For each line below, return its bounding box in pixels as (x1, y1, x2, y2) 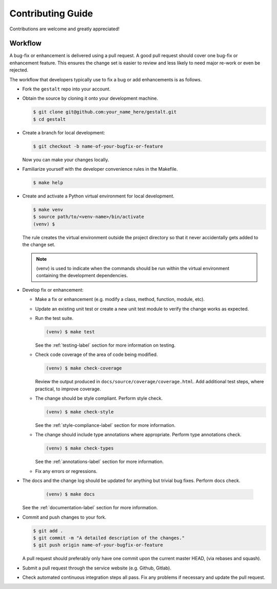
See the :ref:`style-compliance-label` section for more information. (35, 422, 176, 429)
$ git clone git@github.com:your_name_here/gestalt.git (33, 109, 177, 115)
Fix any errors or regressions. (35, 468, 97, 474)
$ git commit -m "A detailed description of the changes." (33, 535, 185, 541)
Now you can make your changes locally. (22, 156, 109, 163)
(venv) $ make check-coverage (46, 365, 122, 371)
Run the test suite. (35, 315, 74, 321)
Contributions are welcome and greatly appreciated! (9, 26, 120, 32)
